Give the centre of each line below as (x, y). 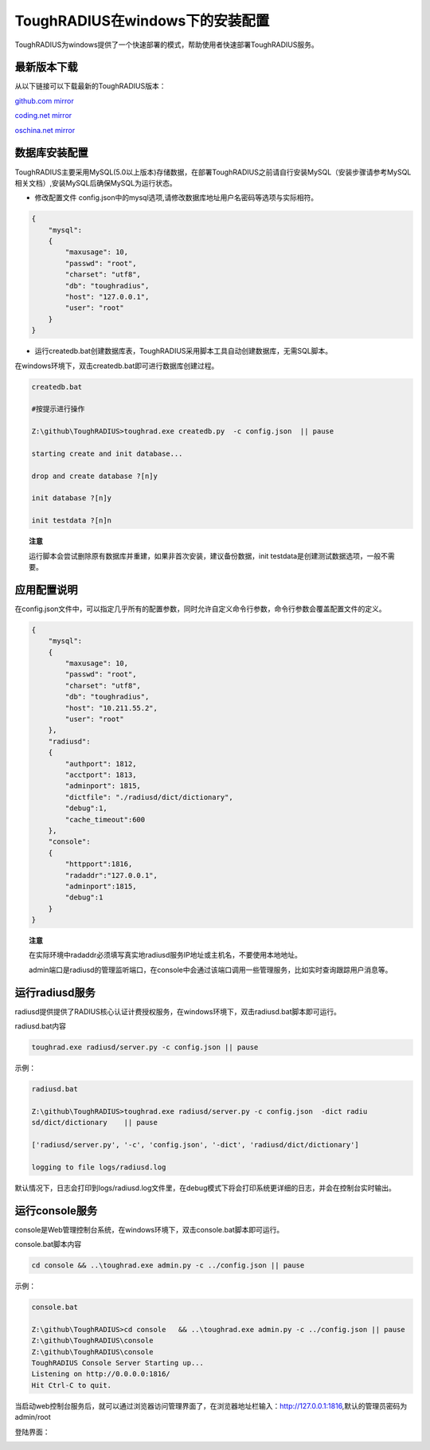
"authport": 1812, (101, 764)
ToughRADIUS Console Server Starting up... (118, 1363)
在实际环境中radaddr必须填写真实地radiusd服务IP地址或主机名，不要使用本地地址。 (166, 955)
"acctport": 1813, (101, 774)
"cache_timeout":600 (105, 819)
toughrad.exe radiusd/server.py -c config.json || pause (145, 1047)
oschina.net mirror (45, 130)
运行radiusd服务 (55, 992)
